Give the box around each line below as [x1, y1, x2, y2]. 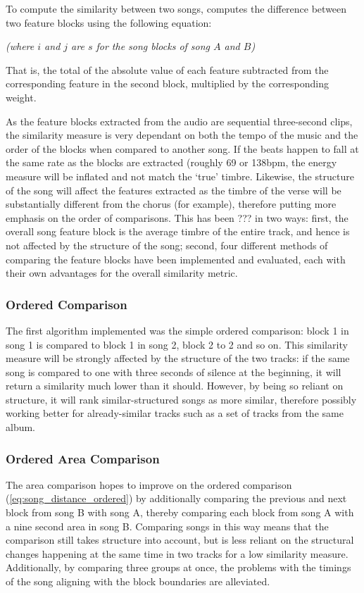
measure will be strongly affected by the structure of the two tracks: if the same [6, 351, 350, 366]
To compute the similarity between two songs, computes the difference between [6, 1, 347, 15]
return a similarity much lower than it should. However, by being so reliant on [6, 378, 344, 393]
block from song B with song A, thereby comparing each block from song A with [6, 505, 354, 520]
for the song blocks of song [96, 39, 211, 54]
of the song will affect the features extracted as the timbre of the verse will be [6, 182, 341, 197]
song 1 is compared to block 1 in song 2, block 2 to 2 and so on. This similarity [6, 337, 348, 351]
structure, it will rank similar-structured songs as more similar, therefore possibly [6, 392, 357, 406]
